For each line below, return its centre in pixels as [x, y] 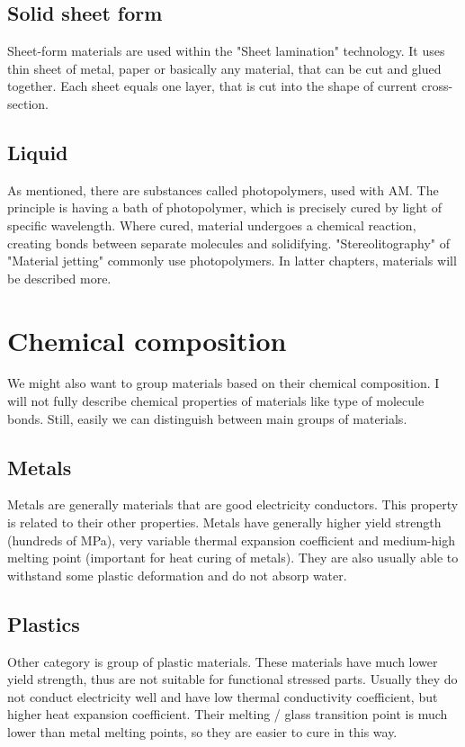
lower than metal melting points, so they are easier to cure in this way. [202, 732]
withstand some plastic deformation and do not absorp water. [177, 575]
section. [28, 103]
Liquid [38, 152]
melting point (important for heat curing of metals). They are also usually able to [233, 558]
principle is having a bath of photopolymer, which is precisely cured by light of [225, 207]
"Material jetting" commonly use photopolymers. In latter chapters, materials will [232, 261]
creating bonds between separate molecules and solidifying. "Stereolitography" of [229, 243]
